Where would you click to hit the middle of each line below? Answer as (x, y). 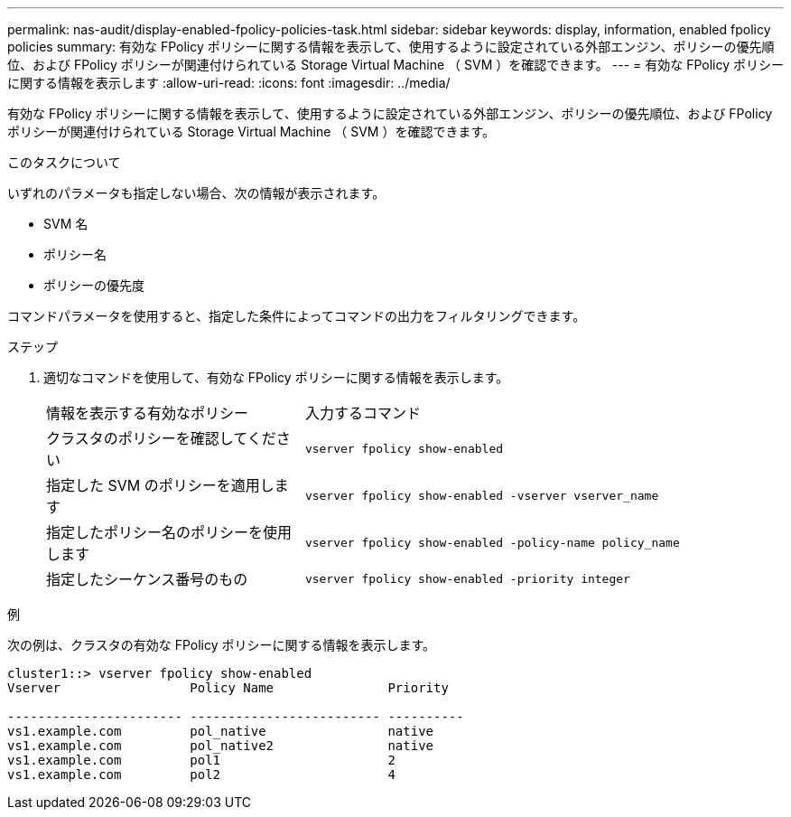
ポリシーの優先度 (94, 285)
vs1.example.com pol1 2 (201, 760)
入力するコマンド (363, 413)
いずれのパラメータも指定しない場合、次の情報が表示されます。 (196, 193)
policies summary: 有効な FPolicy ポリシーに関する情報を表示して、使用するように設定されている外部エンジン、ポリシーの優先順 (391, 47)
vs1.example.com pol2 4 (201, 775)
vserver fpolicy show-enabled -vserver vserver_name (482, 495)
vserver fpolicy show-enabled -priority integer (467, 578)
